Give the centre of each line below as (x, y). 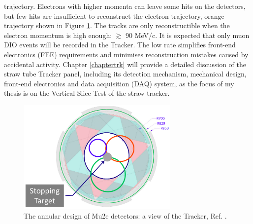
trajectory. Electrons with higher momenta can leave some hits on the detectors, (125, 6)
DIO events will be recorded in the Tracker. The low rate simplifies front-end (120, 45)
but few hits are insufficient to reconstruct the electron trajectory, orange (114, 16)
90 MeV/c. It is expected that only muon (188, 35)
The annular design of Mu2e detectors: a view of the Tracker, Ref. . (125, 215)
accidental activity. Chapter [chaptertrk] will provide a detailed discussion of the (125, 64)
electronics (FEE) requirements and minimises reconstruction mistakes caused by (126, 54)
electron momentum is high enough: (58, 35)
